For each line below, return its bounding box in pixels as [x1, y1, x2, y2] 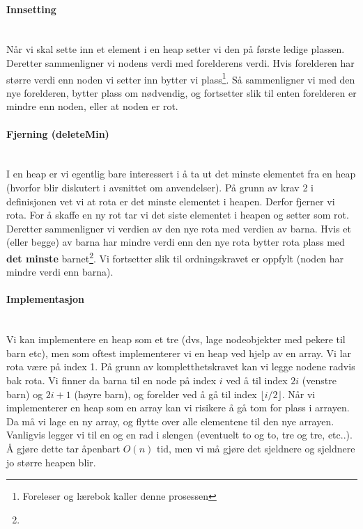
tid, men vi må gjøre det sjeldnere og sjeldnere [156, 441, 355, 455]
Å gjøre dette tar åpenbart [6, 441, 121, 455]
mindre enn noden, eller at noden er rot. [6, 99, 178, 113]
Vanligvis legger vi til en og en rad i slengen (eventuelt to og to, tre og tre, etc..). [6, 427, 353, 442]
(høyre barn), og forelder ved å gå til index [74, 386, 257, 401]
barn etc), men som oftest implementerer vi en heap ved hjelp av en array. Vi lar [6, 345, 352, 360]
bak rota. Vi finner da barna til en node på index [6, 372, 217, 387]
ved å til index [226, 372, 288, 387]
